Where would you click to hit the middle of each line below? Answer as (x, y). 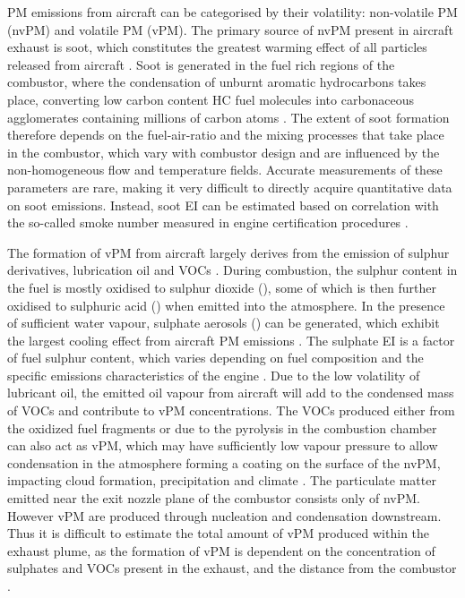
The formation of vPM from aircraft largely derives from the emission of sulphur (228, 252)
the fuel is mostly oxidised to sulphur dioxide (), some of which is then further (222, 287)
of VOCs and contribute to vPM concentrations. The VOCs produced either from (231, 410)
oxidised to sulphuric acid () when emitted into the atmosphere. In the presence (226, 305)
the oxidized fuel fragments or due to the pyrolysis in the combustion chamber (222, 427)
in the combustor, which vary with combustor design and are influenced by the (224, 152)
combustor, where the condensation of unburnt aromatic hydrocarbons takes (217, 82)
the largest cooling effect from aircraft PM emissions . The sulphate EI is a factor (231, 340)
